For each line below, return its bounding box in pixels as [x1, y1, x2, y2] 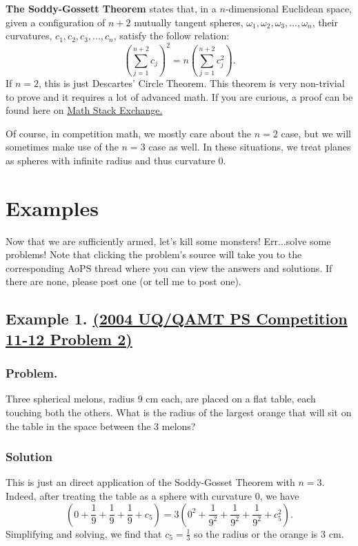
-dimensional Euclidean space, [225, 1, 352, 15]
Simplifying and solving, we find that [6, 526, 162, 540]
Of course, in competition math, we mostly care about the [6, 126, 252, 140]
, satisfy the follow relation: [113, 28, 230, 43]
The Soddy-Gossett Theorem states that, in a [6, 1, 217, 15]
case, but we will [281, 126, 351, 140]
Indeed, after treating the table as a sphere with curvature [6, 489, 252, 503]
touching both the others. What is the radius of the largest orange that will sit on [6, 405, 352, 420]
